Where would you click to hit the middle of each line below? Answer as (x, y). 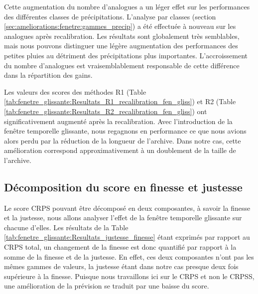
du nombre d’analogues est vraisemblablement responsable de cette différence (122, 65)
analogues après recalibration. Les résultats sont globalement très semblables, (122, 36)
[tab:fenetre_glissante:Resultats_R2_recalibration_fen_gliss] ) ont (106, 111)
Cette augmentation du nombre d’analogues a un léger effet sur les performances (127, 6)
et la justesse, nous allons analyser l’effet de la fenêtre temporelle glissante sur (123, 218)
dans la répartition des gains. (48, 75)
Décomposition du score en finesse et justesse (123, 187)
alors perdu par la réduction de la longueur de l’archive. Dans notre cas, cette (123, 140)
